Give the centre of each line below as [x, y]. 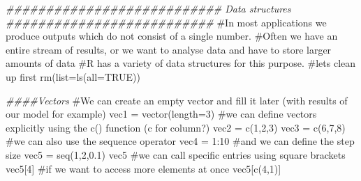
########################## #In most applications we [166, 22]
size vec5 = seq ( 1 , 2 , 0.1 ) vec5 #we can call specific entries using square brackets [176, 154]
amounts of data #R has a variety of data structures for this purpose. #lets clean [181, 63]
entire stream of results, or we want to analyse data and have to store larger [169, 49]
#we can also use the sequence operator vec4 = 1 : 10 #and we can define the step [180, 141]
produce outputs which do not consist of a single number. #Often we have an [172, 36]
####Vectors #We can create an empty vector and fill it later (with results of [177, 100]
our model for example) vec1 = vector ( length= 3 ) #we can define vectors [161, 114]
